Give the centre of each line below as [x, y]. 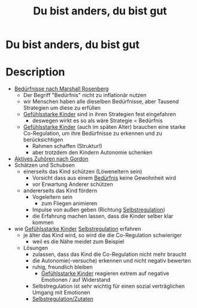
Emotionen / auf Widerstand [76, 280]
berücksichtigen [43, 140]
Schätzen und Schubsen [45, 165]
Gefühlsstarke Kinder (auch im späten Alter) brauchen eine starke [104, 127]
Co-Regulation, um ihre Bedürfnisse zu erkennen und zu [93, 134]
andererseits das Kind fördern [60, 191]
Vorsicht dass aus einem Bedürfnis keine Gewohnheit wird [104, 178]
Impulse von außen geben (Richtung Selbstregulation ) [99, 210]
